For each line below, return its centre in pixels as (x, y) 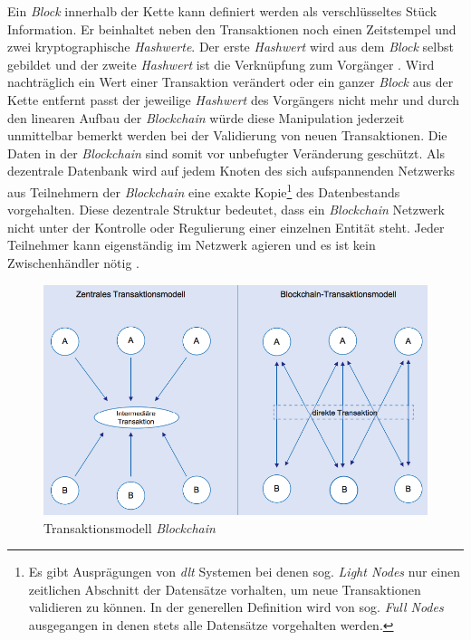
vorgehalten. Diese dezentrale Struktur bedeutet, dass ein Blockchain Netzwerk (226, 210)
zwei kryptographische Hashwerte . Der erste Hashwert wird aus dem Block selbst (231, 47)
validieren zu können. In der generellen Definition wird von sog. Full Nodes (236, 607)
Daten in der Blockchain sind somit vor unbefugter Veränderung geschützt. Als (226, 153)
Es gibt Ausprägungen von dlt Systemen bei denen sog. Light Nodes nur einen (244, 572)
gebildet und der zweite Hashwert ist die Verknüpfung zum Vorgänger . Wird (221, 64)
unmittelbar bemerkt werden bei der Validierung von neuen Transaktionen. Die (227, 135)
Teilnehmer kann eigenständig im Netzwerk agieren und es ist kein (192, 245)
